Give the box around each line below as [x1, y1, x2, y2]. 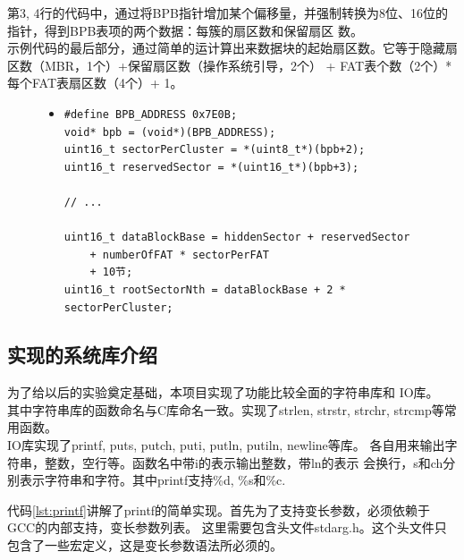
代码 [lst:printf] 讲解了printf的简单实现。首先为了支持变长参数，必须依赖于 [7, 500, 431, 519]
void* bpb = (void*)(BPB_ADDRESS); [63, 125, 276, 139]
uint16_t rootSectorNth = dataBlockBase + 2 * [63, 283, 346, 296]
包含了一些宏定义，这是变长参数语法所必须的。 [7, 536, 283, 555]
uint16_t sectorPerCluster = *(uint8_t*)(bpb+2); [63, 143, 366, 157]
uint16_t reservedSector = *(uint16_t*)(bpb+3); [63, 160, 359, 174]
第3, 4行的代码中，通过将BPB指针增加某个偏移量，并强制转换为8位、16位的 [7, 4, 448, 21]
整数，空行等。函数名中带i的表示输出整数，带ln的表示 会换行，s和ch [44, 453, 443, 471]
